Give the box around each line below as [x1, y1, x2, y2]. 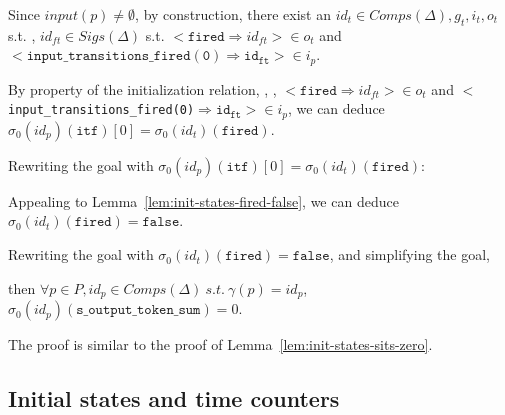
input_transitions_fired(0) [8, 103, 195, 118]
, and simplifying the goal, [329, 244, 490, 265]
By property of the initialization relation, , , [8, 78, 277, 99]
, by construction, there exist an [135, 4, 331, 24]
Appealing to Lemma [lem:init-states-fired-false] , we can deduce [8, 190, 399, 211]
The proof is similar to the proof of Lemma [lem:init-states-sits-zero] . [8, 334, 433, 355]
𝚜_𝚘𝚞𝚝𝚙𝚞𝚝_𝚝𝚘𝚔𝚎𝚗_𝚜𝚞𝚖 [76, 303, 201, 318]
